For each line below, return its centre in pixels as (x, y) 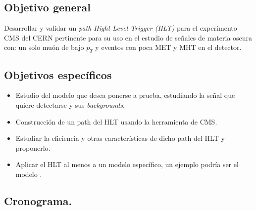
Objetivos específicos (58, 74)
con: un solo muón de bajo (44, 47)
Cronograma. (38, 200)
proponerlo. (33, 148)
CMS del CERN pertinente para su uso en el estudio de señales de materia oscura (128, 37)
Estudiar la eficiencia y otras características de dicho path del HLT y (120, 138)
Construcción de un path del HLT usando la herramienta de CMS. (116, 121)
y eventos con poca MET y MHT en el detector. (168, 47)
